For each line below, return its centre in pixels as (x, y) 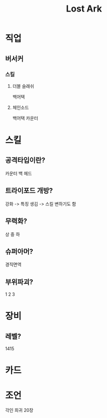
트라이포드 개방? (29, 191)
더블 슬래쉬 (23, 86)
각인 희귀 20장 (19, 410)
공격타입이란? (25, 161)
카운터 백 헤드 (19, 173)
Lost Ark (84, 9)
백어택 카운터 (25, 118)
